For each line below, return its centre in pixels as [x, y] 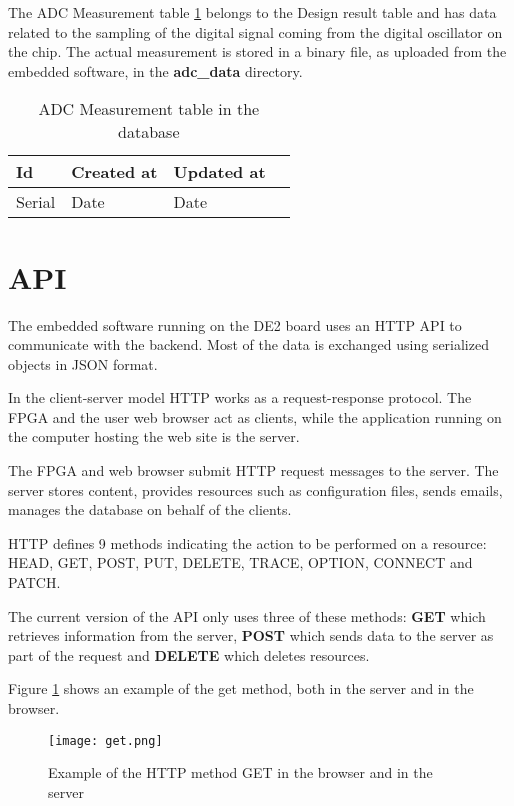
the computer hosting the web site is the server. [154, 436]
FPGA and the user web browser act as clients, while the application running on [255, 416]
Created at [114, 172]
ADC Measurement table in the [149, 109]
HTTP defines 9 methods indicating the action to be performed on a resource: [247, 542]
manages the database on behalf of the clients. [150, 509]
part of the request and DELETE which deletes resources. [189, 654]
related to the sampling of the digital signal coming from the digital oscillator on [255, 31]
